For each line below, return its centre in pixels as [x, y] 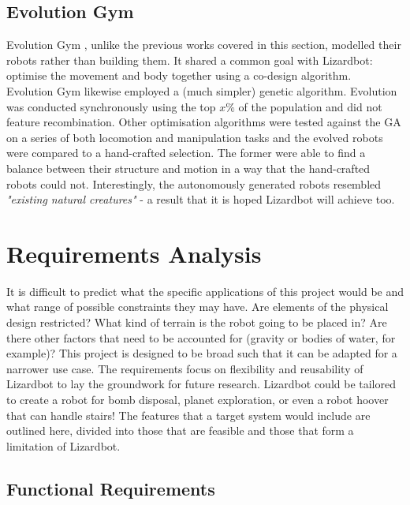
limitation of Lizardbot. [63, 445]
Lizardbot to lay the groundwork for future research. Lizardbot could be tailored [201, 384]
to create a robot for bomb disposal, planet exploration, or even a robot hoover [198, 400]
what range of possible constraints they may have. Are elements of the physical [198, 307]
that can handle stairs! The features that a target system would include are [188, 415]
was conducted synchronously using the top [111, 106]
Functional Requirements [111, 488]
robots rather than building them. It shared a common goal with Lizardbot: [190, 60]
